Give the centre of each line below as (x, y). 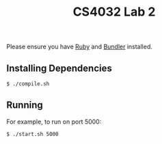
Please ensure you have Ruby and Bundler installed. (80, 47)
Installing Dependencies (59, 68)
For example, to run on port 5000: (54, 121)
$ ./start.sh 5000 (32, 134)
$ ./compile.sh (28, 84)
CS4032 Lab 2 (114, 12)
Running (25, 105)
